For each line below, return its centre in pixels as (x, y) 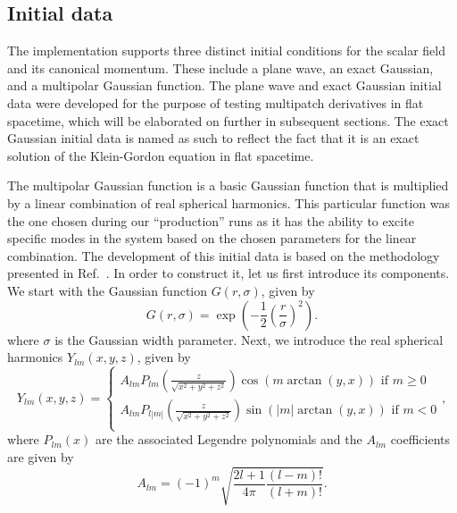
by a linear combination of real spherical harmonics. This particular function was (229, 202)
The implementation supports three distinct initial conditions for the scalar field (226, 50)
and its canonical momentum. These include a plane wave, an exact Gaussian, (220, 67)
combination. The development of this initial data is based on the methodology (224, 255)
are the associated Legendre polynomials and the (228, 439)
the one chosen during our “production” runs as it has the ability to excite (211, 220)
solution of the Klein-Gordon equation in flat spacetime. (161, 155)
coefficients (420, 439)
